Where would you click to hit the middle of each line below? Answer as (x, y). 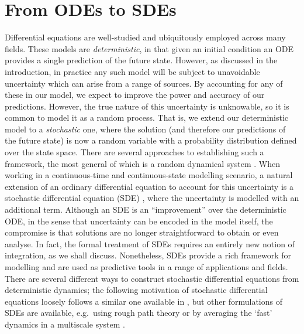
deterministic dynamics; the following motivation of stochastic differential (136, 290)
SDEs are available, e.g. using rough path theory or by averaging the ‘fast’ (139, 313)
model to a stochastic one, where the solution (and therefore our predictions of (145, 129)
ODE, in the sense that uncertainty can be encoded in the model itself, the (139, 221)
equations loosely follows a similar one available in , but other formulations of (144, 301)
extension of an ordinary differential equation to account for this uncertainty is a (149, 186)
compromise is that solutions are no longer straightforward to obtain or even (142, 232)
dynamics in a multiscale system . (65, 324)
